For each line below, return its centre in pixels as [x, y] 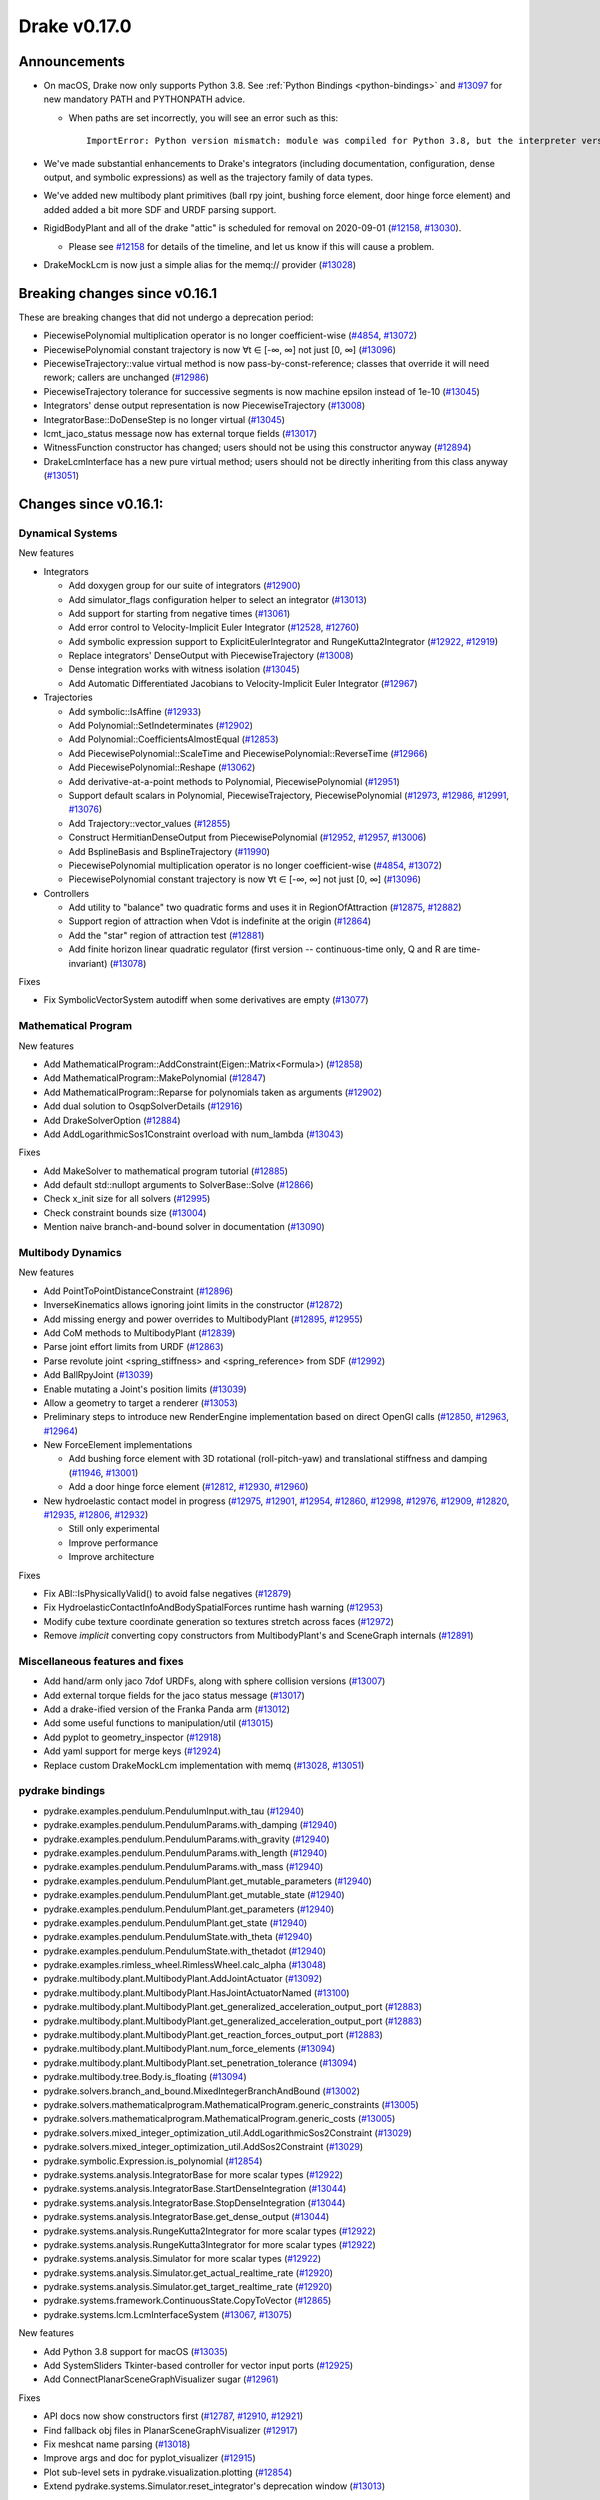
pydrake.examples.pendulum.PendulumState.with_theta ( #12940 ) [178, 1937]
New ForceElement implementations [118, 1445]
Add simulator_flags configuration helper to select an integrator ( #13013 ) [217, 599]
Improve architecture [111, 1557]
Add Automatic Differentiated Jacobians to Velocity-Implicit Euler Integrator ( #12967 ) [243, 683]
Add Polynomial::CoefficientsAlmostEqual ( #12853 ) [173, 739]
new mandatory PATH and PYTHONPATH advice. [144, 99]
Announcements [71, 61]
